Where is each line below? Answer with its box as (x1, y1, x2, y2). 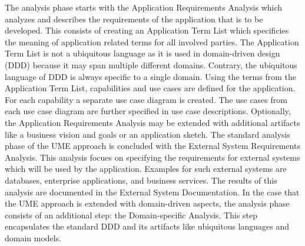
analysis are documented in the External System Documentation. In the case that (5, 185, 300, 198)
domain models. (5, 231, 62, 244)
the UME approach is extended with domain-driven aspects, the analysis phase (5, 197, 290, 210)
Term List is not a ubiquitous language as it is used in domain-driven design (5, 47, 280, 59)
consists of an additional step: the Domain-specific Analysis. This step (5, 208, 258, 221)
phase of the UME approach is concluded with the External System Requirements (5, 139, 300, 152)
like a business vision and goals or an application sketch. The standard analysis (5, 128, 290, 140)
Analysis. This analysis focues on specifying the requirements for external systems (5, 151, 300, 163)
